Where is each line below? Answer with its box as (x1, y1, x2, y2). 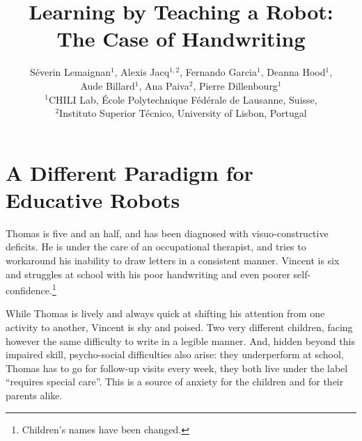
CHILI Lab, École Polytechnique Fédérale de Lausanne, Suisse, (49, 92, 317, 106)
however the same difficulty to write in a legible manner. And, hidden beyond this (6, 333, 355, 348)
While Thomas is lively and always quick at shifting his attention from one (6, 306, 325, 321)
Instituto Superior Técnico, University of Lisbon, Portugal (59, 106, 307, 120)
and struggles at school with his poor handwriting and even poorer (6, 266, 290, 281)
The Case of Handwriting (56, 24, 306, 53)
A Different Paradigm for (6, 158, 253, 186)
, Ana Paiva (139, 78, 189, 93)
